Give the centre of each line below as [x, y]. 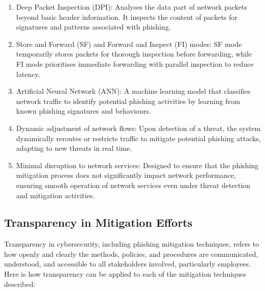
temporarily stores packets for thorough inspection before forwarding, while [134, 54]
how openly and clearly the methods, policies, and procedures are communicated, [131, 254]
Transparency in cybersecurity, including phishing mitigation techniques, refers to [132, 244]
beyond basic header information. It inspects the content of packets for [127, 17]
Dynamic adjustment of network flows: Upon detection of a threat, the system [138, 128]
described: [20, 284]
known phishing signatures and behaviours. [83, 111]
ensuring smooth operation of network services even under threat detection [133, 185]
